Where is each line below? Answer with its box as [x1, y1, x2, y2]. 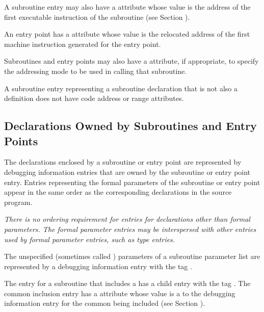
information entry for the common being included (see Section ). [4, 298, 205, 308]
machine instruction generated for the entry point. [4, 38, 161, 49]
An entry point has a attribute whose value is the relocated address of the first [4, 29, 250, 39]
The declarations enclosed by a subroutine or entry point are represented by [4, 157, 242, 167]
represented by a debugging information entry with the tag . [4, 261, 192, 271]
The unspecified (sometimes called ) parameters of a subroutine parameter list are [4, 251, 260, 262]
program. [4, 196, 33, 207]
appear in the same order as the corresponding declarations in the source [4, 187, 232, 197]
